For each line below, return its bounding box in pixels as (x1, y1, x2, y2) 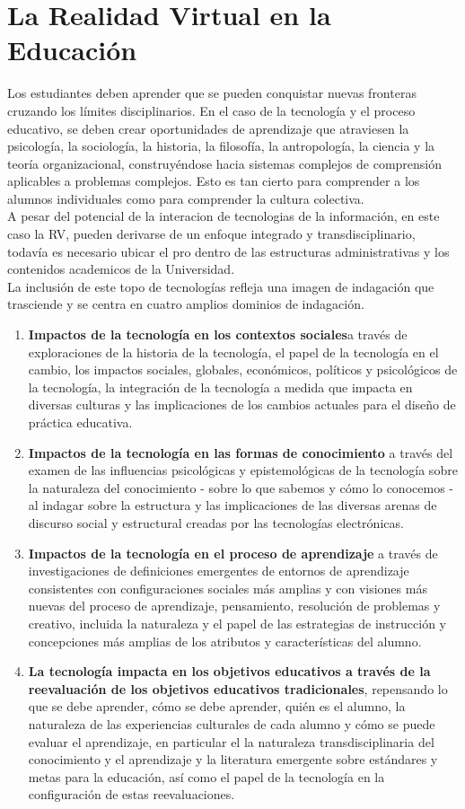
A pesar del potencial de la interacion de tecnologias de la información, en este (7, 207, 440, 225)
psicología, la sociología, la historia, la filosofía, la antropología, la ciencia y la (7, 136, 435, 155)
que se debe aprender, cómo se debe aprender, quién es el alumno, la (28, 697, 406, 716)
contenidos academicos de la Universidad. (7, 259, 235, 278)
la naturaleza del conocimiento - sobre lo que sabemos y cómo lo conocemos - (28, 478, 453, 497)
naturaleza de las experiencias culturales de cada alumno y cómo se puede (28, 714, 435, 733)
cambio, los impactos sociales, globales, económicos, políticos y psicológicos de (28, 360, 458, 379)
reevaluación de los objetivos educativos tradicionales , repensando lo (28, 679, 448, 698)
